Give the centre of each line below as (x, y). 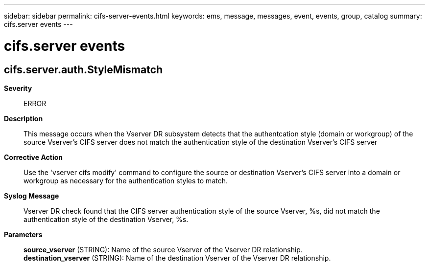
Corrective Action (33, 157)
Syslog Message (32, 196)
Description (24, 118)
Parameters (23, 234)
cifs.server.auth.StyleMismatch (83, 69)
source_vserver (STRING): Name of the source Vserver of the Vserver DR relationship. (163, 249)
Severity (18, 88)
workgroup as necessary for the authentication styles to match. (126, 180)
